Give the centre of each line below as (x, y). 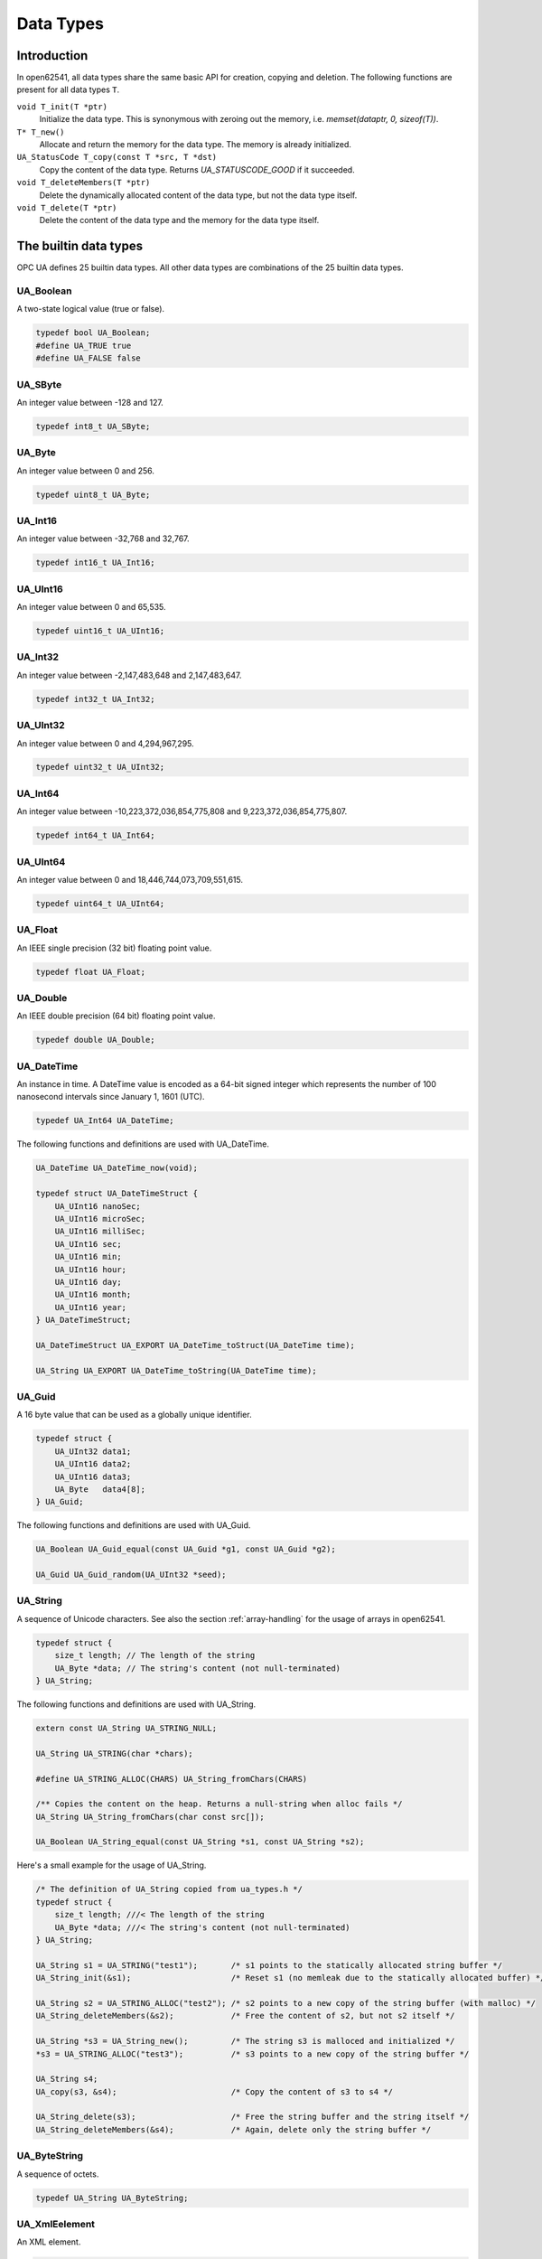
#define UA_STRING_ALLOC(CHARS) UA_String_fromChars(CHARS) (172, 1779)
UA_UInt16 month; (93, 1295)
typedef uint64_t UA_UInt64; (100, 903)
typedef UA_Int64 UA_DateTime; (105, 1121)
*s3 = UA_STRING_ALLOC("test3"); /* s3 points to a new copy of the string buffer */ (252, 2054)
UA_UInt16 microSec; (100, 1219)
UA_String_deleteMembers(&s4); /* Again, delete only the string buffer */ (234, 2129)
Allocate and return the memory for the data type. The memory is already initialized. (196, 145)
